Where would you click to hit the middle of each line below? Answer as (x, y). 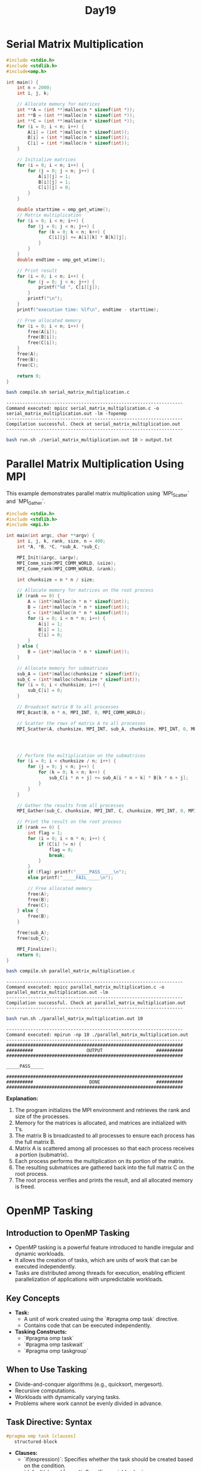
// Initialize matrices (47, 160)
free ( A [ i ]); (43, 332)
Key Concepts (33, 1298)
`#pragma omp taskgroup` (56, 1351)
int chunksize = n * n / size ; (56, 580)
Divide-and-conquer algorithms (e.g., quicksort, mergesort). (89, 1384)
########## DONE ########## (95, 1082)
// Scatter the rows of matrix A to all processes (81, 723)
